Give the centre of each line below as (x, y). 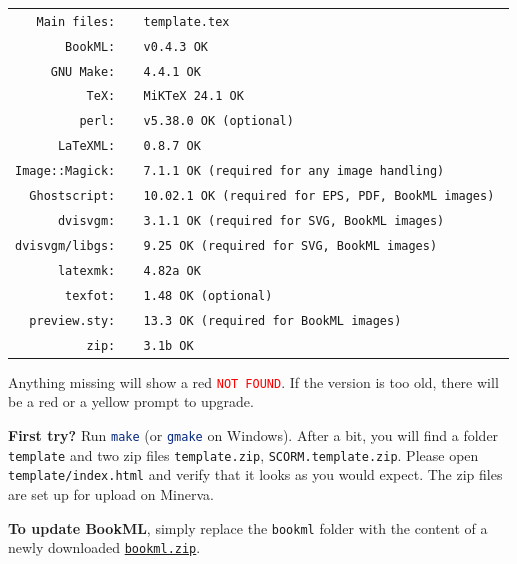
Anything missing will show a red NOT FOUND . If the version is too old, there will (253, 381)
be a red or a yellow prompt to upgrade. (131, 401)
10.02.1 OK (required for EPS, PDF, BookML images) (319, 196)
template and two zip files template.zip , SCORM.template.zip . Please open (243, 454)
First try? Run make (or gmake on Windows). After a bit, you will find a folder (253, 434)
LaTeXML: (86, 146)
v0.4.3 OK (175, 46)
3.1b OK (168, 345)
